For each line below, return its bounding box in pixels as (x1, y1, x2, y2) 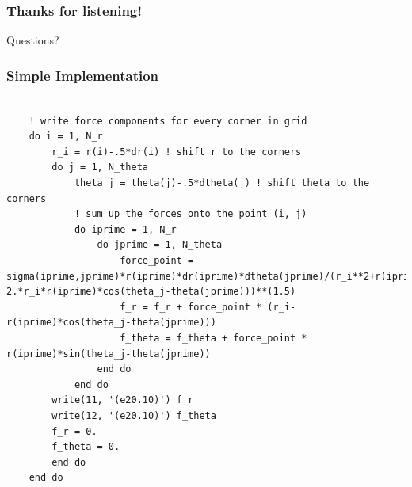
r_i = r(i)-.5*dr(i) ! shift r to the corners (51, 146, 302, 158)
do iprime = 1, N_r (74, 223, 177, 235)
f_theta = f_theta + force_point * (120, 332, 307, 344)
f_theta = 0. (51, 441, 120, 453)
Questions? (6, 32, 59, 48)
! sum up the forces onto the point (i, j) (74, 208, 307, 220)
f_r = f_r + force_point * (120, 301, 262, 313)
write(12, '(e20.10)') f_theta (51, 409, 216, 421)
